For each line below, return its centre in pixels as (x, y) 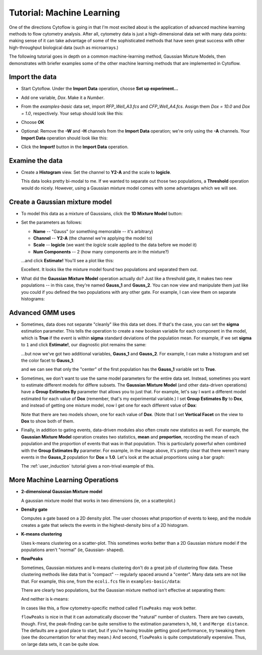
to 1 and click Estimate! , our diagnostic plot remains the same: (84, 345)
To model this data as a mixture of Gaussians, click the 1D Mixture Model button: (102, 213)
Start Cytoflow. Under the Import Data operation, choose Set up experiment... (100, 89)
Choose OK (33, 122)
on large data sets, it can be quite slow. (60, 644)
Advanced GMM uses (42, 312)
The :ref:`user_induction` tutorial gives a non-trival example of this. (88, 466)
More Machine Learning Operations (64, 480)
